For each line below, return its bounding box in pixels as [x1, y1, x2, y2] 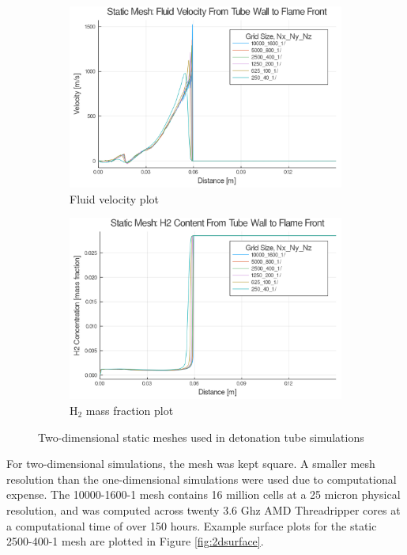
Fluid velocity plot [70, 190, 159, 207]
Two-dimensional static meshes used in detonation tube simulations [38, 428, 364, 445]
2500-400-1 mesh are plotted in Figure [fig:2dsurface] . [6, 533, 264, 549]
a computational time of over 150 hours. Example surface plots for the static [6, 517, 377, 534]
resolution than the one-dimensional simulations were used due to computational [6, 470, 397, 487]
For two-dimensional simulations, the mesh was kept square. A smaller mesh [6, 455, 375, 472]
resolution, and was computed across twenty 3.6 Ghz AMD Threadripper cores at [6, 501, 401, 518]
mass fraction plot [85, 402, 174, 418]
